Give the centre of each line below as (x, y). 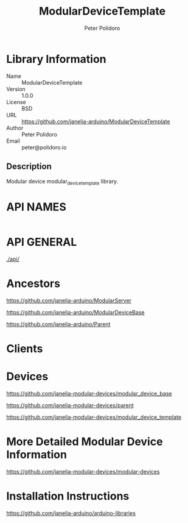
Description (29, 167)
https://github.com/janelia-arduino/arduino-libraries (71, 513)
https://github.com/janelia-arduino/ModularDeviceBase (75, 313)
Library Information (56, 59)
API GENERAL (42, 242)
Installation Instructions (68, 496)
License (16, 102)
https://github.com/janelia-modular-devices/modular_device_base (89, 394)
